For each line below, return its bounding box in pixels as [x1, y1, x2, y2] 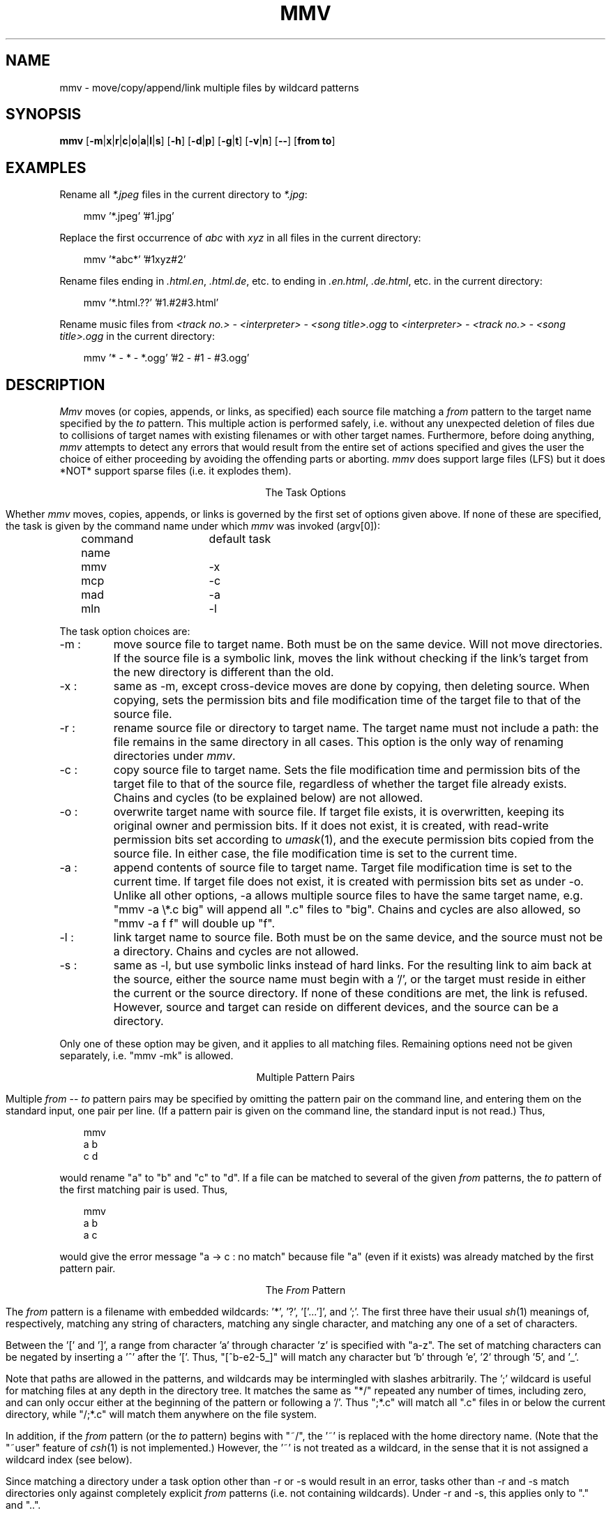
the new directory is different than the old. [113, 665, 334, 680]
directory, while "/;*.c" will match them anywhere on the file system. [6, 1408, 317, 1421]
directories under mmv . [113, 749, 236, 763]
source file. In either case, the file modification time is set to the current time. [113, 846, 518, 861]
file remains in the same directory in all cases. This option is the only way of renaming [113, 735, 564, 749]
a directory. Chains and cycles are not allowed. [113, 944, 359, 959]
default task [209, 532, 271, 546]
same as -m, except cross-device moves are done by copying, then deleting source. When [113, 679, 590, 694]
